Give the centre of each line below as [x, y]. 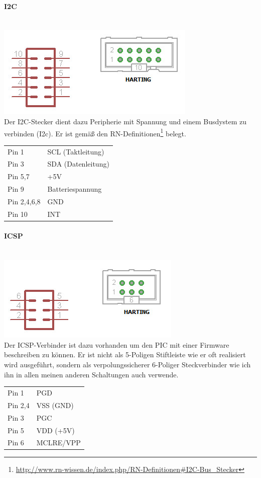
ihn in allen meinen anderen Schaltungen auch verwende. [91, 374]
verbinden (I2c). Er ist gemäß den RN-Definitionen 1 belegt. [95, 132]
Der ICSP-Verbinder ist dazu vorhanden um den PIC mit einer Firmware [117, 344]
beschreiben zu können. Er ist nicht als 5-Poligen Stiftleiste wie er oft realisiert [125, 354]
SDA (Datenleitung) [78, 164]
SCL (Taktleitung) [76, 151]
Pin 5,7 [19, 176]
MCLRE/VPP [58, 443]
